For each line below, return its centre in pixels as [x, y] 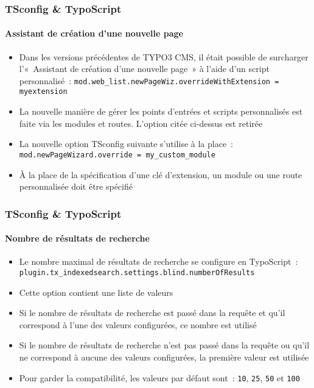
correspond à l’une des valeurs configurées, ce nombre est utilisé [138, 324]
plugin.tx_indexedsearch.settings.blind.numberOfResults [137, 273]
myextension [43, 92]
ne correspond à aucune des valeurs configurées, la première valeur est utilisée [164, 357]
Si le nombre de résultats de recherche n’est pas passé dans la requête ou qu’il [164, 345]
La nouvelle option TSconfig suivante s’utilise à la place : [126, 144]
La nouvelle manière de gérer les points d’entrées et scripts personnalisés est [161, 111]
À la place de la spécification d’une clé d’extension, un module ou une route [161, 174]
